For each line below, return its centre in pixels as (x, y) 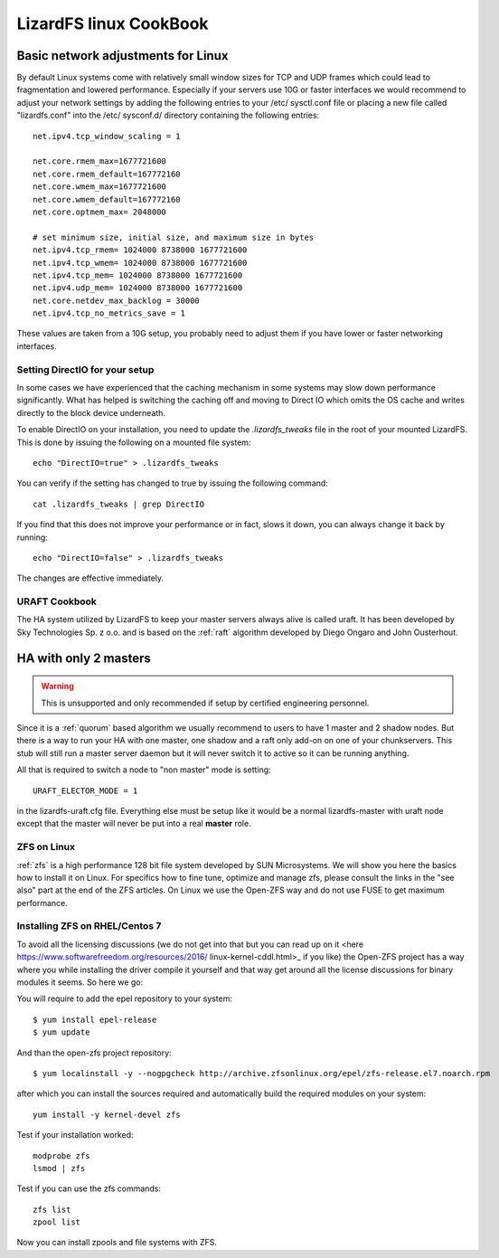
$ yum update (61, 1032)
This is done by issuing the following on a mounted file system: (134, 442)
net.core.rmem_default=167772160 (107, 174)
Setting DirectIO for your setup (85, 369)
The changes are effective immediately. (90, 578)
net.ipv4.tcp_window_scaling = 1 (107, 136)
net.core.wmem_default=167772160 (107, 199)
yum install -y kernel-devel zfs (107, 1114)
